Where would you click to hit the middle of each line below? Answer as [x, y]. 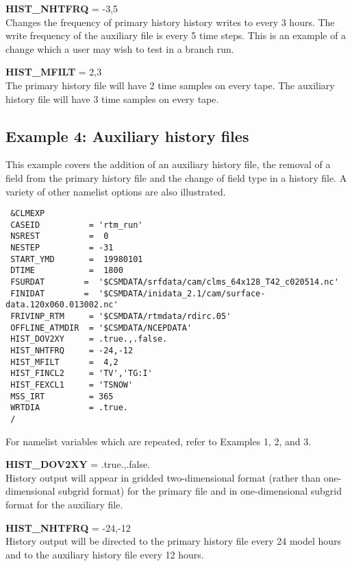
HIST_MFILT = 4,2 [64, 362]
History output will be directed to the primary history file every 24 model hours [174, 541]
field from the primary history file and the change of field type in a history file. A [176, 177]
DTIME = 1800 [67, 271]
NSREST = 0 [60, 236]
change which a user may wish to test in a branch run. [120, 48]
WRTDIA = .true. [69, 408]
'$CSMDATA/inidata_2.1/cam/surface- [182, 293]
